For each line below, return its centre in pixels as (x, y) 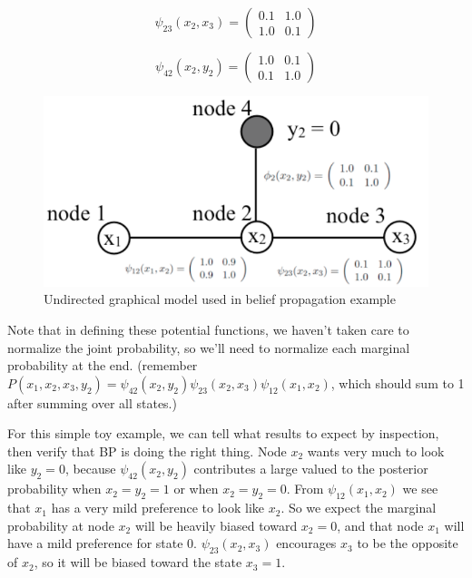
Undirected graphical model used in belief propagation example (220, 299)
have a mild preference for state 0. (103, 543)
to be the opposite (408, 543)
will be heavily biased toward (216, 525)
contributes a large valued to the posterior (311, 469)
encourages (306, 543)
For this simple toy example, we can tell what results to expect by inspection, (223, 433)
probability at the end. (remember (103, 365)
